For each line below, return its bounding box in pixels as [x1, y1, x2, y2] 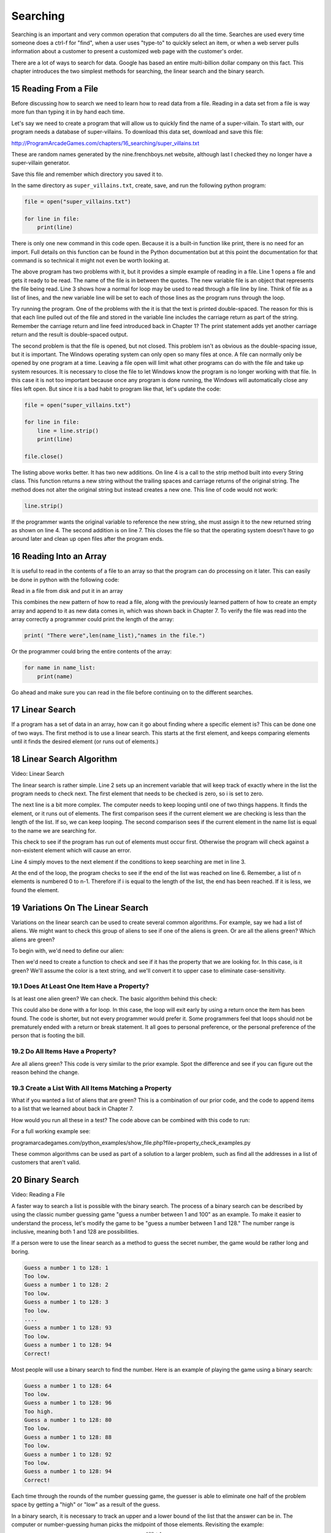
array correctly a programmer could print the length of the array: [11, 616, 174, 623]
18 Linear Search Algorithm [11, 754, 118, 765]
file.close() [24, 453, 64, 460]
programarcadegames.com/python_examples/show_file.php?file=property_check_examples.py [11, 1139, 251, 1146]
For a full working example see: [11, 1128, 91, 1135]
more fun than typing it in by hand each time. [11, 108, 125, 116]
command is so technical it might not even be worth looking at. [11, 257, 170, 264]
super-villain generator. [11, 159, 70, 167]
